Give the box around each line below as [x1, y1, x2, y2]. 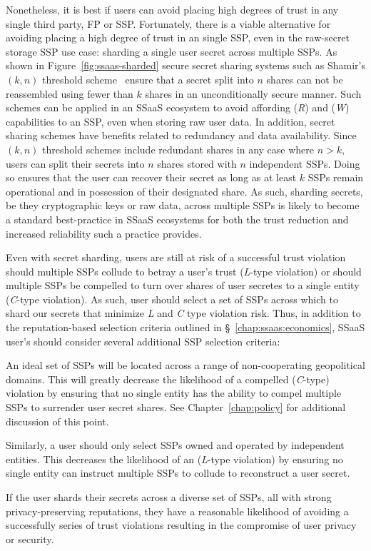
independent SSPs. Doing [249, 156, 360, 171]
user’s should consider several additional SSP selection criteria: [6, 333, 280, 348]
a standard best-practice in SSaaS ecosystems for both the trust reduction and [6, 211, 349, 226]
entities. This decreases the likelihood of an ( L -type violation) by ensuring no [6, 451, 343, 466]
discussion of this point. [6, 413, 109, 428]
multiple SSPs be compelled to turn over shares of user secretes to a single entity [6, 278, 360, 293]
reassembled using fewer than [6, 86, 133, 101]
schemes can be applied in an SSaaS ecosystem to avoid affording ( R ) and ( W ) [6, 100, 350, 115]
